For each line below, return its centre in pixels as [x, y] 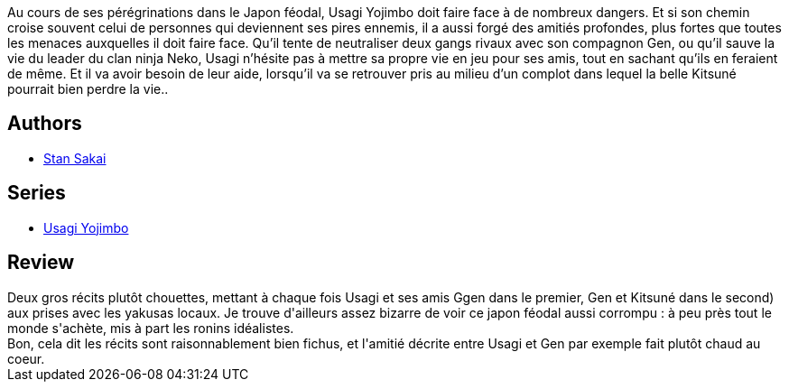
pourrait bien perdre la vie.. [88, 89]
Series [37, 193]
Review [41, 263]
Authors [45, 124]
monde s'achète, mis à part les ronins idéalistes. [151, 328]
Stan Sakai [75, 158]
